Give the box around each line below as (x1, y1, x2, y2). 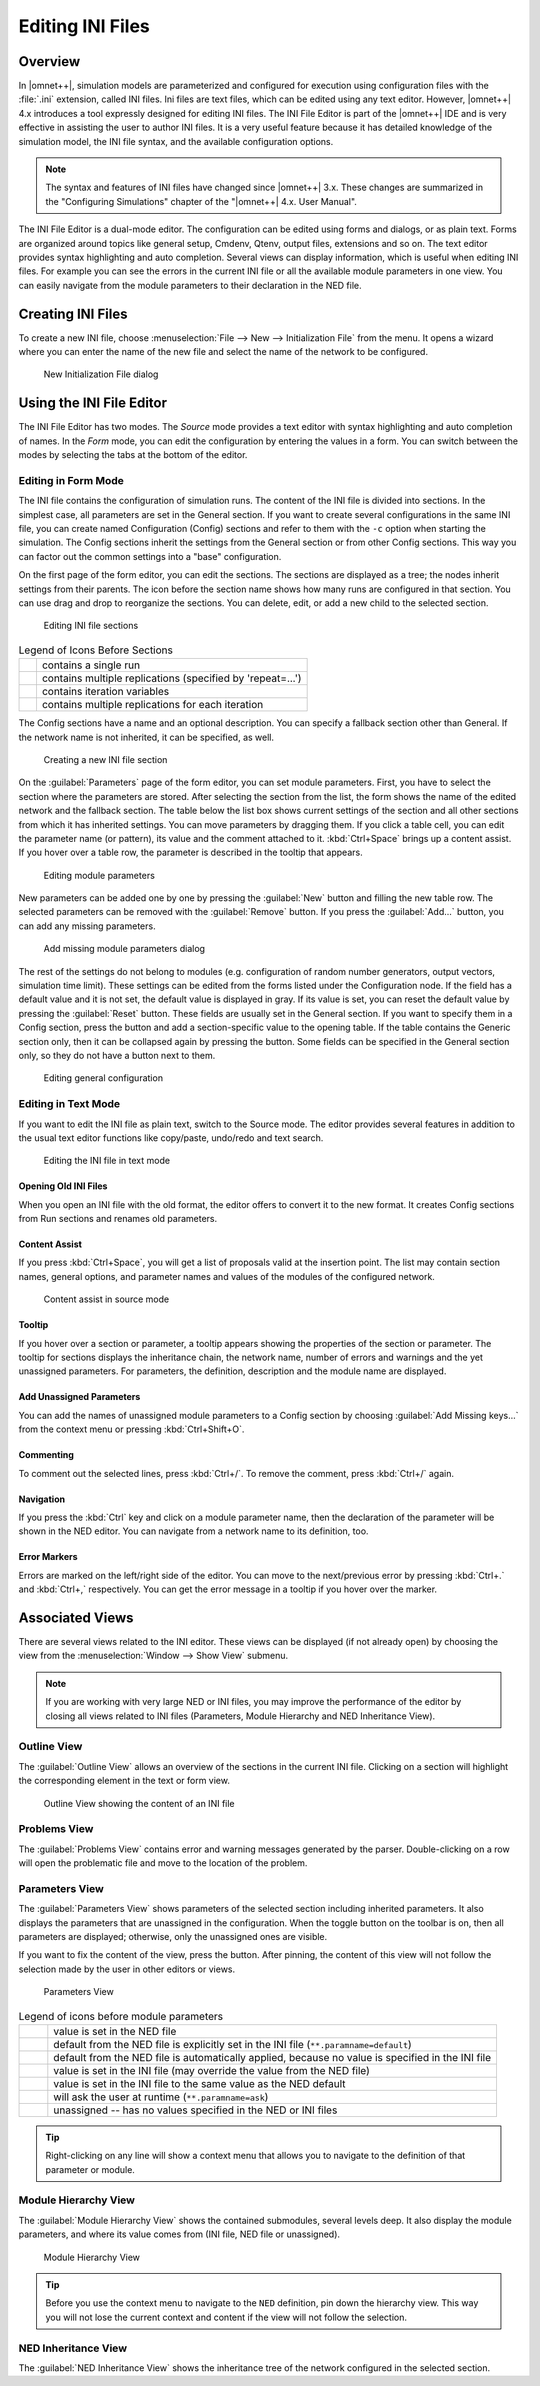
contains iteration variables (41, 685, 170, 699)
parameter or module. (45, 2163, 135, 2175)
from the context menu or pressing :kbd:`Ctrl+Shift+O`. (18, 1423, 245, 1435)
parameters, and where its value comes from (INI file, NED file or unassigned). (18, 2228, 340, 2240)
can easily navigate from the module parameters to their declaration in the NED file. (18, 279, 362, 291)
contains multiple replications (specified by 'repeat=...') (41, 671, 302, 685)
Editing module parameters (43, 869, 155, 881)
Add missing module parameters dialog (43, 943, 205, 955)
